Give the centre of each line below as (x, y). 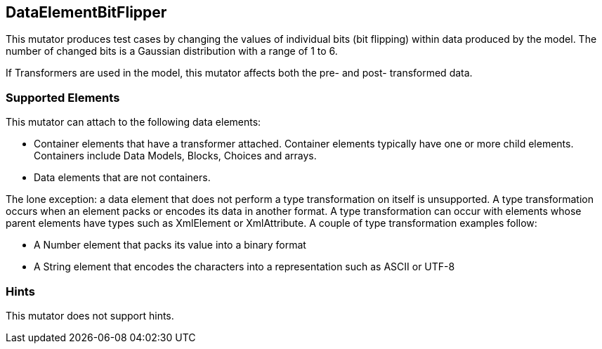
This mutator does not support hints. (90, 315)
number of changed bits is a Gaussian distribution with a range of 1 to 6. (172, 51)
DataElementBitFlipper (86, 12)
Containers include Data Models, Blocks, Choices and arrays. (175, 156)
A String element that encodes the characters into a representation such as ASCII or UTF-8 (244, 267)
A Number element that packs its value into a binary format (170, 245)
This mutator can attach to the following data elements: (133, 122)
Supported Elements (63, 97)
